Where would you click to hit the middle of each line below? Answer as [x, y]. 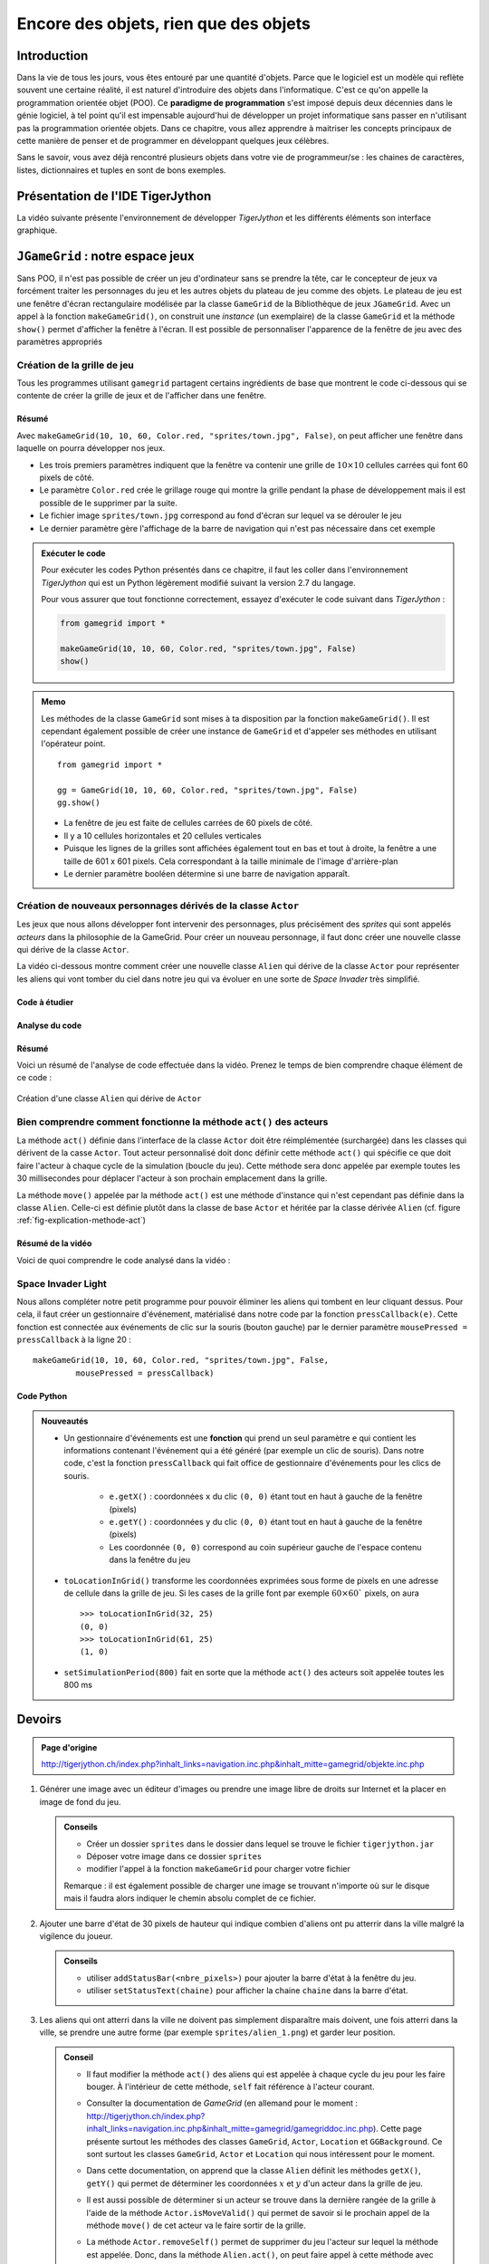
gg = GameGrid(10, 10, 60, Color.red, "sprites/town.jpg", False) [208, 790]
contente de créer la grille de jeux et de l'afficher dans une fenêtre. [142, 396]
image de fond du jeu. [80, 1801]
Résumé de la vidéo [54, 1243]
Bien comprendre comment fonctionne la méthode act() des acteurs [173, 1121]
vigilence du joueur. [76, 1936]
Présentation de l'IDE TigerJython [114, 196]
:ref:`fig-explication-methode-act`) [81, 1220]
